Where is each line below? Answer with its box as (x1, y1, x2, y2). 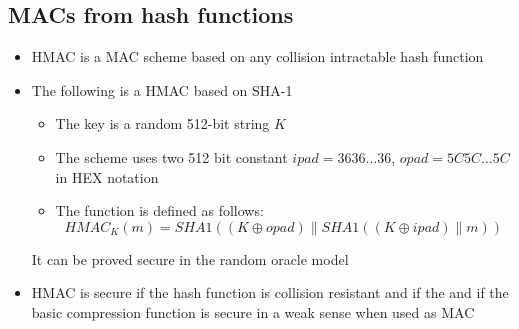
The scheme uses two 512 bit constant (55, 146, 288, 167)
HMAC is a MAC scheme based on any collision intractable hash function (31, 46, 484, 67)
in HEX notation (55, 166, 159, 187)
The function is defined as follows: (55, 200, 264, 221)
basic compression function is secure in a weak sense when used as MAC (31, 301, 475, 322)
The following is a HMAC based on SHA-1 (31, 79, 293, 100)
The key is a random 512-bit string (55, 113, 270, 134)
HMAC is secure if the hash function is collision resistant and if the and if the (31, 282, 509, 303)
